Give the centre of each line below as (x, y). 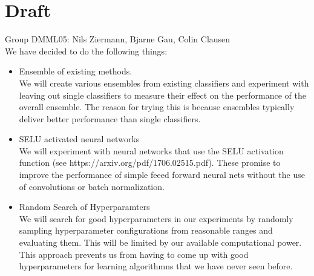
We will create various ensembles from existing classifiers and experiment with (164, 83)
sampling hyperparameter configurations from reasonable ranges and (146, 230)
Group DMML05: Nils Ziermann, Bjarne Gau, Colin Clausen (118, 39)
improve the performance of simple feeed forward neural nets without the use (162, 175)
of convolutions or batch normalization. (92, 186)
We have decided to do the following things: (86, 51)
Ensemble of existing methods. (76, 71)
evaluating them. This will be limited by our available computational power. (160, 242)
